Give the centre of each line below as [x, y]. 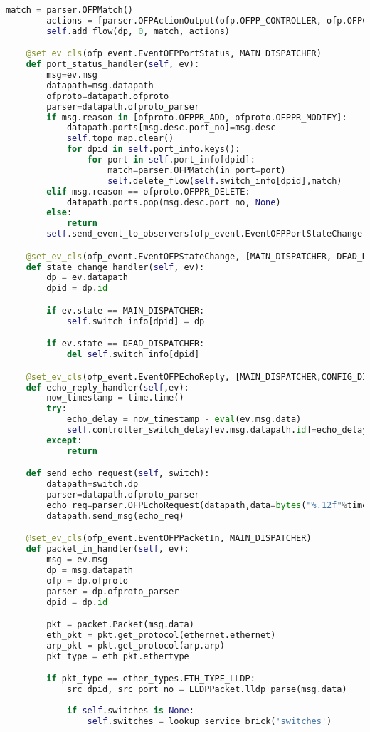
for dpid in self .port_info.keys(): [153, 149]
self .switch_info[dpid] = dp [136, 321]
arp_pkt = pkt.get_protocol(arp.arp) [136, 645]
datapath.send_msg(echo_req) [115, 516]
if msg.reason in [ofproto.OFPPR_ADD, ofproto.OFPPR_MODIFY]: [197, 117]
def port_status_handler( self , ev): [113, 65]
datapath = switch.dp [92, 484]
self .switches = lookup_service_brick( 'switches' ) [210, 721]
